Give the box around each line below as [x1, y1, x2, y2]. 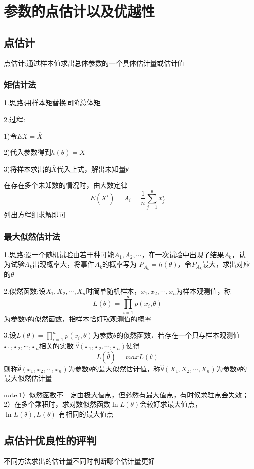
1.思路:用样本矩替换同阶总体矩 [4, 98, 101, 108]
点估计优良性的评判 [4, 433, 97, 447]
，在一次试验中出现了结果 [141, 249, 224, 259]
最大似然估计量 [4, 373, 52, 383]
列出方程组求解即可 [4, 209, 66, 220]
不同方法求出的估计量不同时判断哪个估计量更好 [4, 455, 155, 466]
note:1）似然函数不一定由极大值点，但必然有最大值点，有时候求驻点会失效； [4, 389, 249, 399]
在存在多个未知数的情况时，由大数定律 [4, 180, 127, 190]
